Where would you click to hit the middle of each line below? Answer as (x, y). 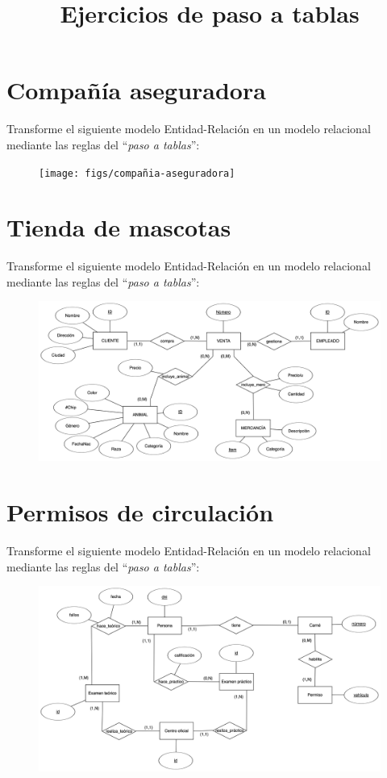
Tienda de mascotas (119, 227)
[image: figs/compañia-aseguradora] (137, 173)
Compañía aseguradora (136, 90)
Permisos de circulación (140, 512)
